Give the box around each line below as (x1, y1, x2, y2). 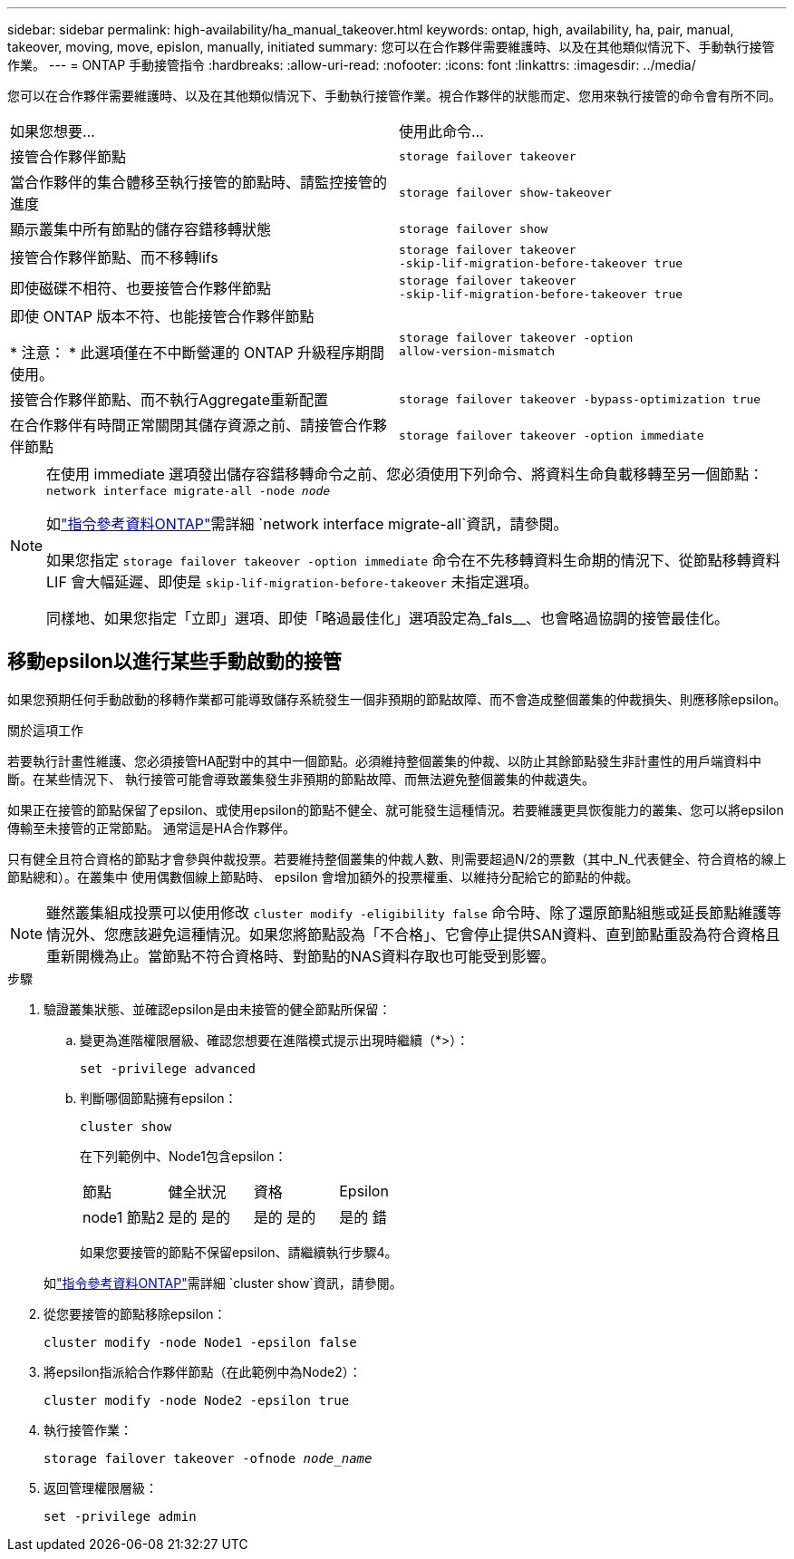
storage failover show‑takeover (399, 185, 612, 199)
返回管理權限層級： (44, 1479, 158, 1496)
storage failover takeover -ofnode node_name (44, 1450, 373, 1466)
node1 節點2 (82, 1207, 165, 1226)
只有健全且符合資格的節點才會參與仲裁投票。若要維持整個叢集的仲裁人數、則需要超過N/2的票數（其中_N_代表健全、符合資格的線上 (7, 850, 787, 867)
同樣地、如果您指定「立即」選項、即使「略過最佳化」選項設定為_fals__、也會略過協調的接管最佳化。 (46, 609, 729, 627)
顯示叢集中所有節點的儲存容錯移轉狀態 (10, 220, 272, 238)
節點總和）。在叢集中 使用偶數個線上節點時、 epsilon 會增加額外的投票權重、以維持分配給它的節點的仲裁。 (7, 868, 639, 885)
